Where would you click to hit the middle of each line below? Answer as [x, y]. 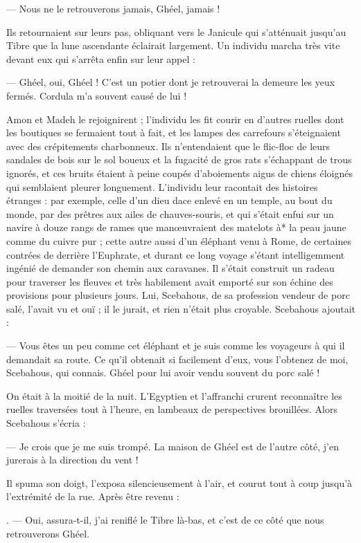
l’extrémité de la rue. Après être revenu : [93, 496]
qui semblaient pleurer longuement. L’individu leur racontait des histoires [162, 186]
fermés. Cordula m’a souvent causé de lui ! [97, 95]
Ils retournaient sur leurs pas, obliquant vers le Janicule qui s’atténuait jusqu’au [176, 31]
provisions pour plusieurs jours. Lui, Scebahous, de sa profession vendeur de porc [178, 295]
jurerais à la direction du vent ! [72, 460]
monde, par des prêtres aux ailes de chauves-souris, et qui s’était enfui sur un [170, 213]
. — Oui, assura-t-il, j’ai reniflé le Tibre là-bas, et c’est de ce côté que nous [165, 519]
